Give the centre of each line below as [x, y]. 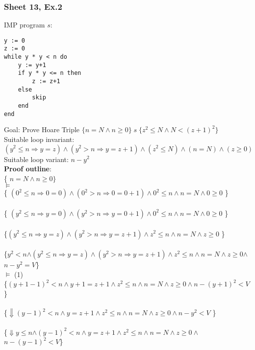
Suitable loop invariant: [39, 139]
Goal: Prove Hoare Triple [42, 129]
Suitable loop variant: [36, 159]
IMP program [25, 25]
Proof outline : [28, 169]
